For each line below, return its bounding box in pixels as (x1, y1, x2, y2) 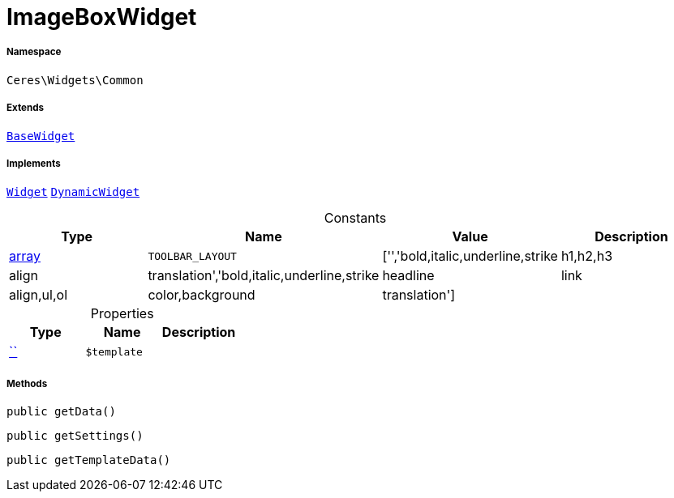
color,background (148, 287, 255, 304)
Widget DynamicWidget (6, 185, 140, 199)
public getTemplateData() (6, 453, 171, 467)
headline (382, 267, 435, 284)
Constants (324, 210, 387, 227)
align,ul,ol (9, 287, 68, 304)
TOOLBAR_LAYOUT (148, 249, 237, 262)
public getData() (6, 405, 116, 419)
